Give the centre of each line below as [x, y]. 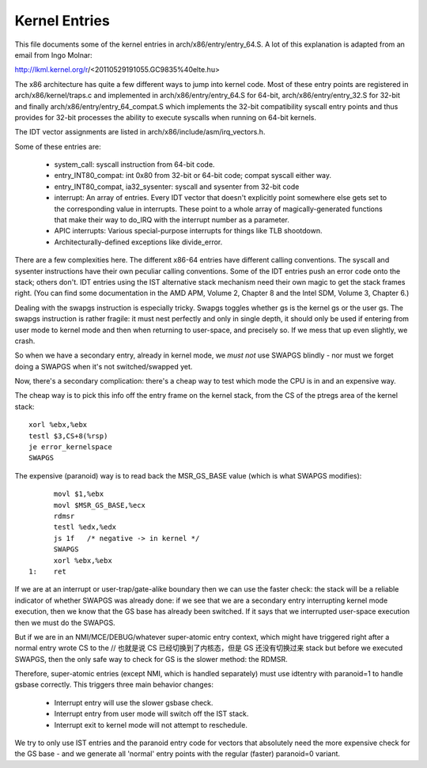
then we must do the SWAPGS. [65, 622]
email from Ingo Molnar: [53, 55]
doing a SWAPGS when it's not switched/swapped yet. [104, 366]
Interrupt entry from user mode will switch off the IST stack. [151, 714]
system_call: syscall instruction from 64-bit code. [134, 165]
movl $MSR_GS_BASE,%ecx [100, 505]
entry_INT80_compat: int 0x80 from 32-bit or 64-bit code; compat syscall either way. [193, 176]
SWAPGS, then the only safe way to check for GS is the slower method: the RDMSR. [151, 659]
